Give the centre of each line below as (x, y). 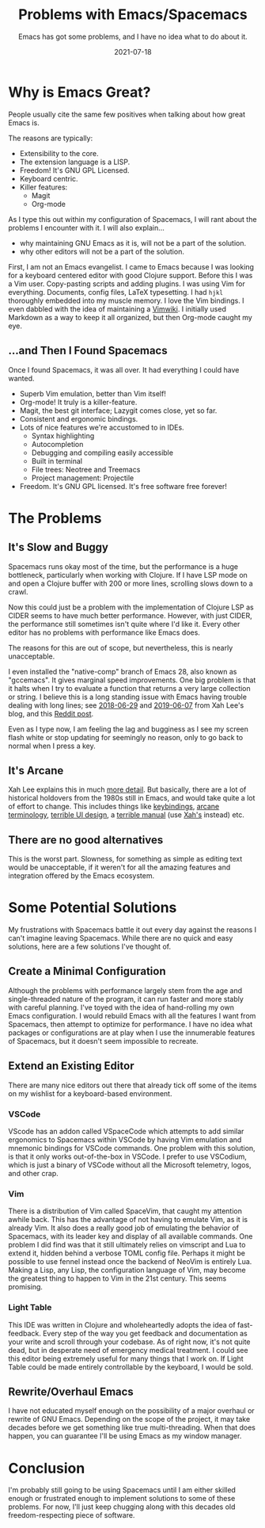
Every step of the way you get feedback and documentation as (145, 1333)
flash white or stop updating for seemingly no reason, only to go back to (126, 737)
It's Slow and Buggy (59, 547)
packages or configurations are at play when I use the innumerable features (132, 1033)
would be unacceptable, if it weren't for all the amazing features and (119, 867)
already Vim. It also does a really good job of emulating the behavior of (124, 1228)
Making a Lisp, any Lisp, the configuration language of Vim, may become (127, 1270)
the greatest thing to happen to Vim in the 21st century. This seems (117, 1278)
